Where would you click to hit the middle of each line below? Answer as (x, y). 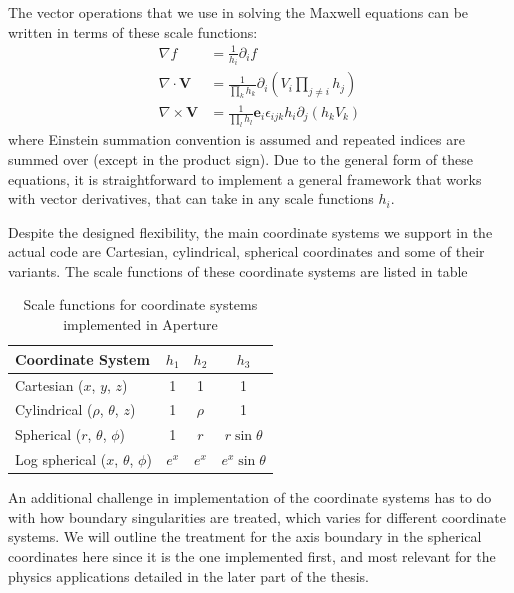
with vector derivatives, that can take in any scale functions (191, 198)
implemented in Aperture (140, 324)
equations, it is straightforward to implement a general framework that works (245, 178)
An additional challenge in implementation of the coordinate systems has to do (250, 497)
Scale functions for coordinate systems (140, 304)
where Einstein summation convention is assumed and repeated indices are (236, 139)
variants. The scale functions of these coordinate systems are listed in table (238, 270)
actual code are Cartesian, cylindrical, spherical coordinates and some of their (246, 251)
